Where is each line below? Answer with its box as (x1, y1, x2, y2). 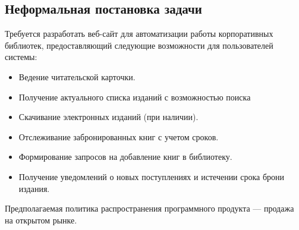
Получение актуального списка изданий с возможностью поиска (18, 90, 251, 103)
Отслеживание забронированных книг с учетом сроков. (18, 130, 219, 143)
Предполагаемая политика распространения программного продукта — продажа (5, 202, 294, 215)
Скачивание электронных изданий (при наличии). (18, 111, 199, 123)
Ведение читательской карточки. (18, 70, 136, 83)
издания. (18, 182, 50, 194)
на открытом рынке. (5, 213, 77, 226)
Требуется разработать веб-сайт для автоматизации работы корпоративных (5, 27, 273, 40)
